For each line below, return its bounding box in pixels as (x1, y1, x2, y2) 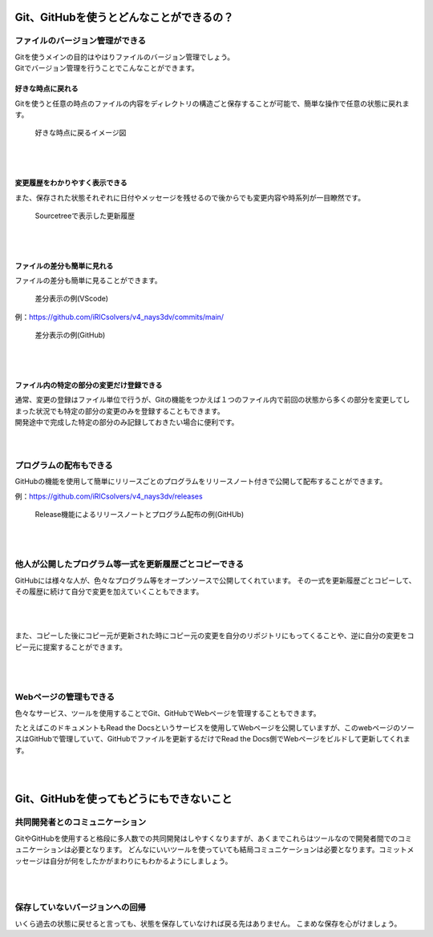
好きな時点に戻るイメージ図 (34, 128, 127, 138)
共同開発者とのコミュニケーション (14, 817, 147, 828)
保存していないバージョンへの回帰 (14, 902, 146, 913)
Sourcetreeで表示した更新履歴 (34, 211, 136, 220)
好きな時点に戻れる (14, 84, 79, 94)
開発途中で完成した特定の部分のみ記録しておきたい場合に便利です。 (14, 418, 239, 427)
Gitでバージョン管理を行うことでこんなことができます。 (14, 63, 200, 73)
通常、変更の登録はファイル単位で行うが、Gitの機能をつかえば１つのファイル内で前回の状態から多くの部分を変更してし (14, 395, 411, 405)
